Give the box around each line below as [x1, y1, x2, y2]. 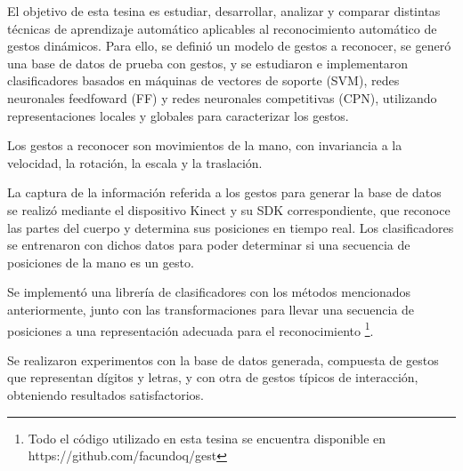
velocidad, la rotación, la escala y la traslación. [7, 153, 263, 172]
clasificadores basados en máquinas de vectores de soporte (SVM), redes [7, 71, 400, 90]
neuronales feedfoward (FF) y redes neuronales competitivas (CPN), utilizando [7, 88, 437, 107]
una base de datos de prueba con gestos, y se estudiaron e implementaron [7, 53, 409, 72]
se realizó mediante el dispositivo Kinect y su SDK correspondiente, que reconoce [7, 200, 451, 219]
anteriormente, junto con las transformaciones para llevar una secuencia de [7, 299, 415, 318]
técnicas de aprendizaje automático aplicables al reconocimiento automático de [7, 19, 437, 37]
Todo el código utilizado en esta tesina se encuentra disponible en [28, 428, 386, 447]
